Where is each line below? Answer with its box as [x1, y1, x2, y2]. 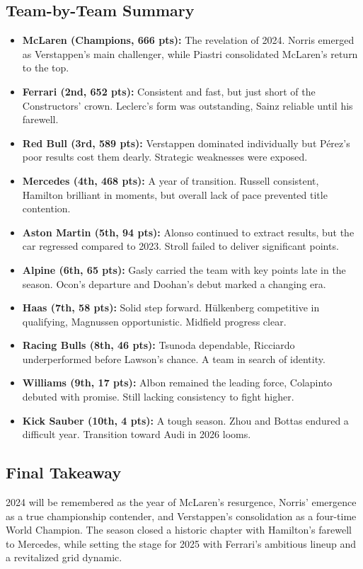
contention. [22, 201, 71, 216]
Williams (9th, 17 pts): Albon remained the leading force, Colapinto [22, 375, 333, 390]
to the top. [22, 60, 69, 75]
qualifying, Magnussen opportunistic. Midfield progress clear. [22, 314, 287, 328]
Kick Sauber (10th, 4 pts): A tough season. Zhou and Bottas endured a [22, 413, 349, 427]
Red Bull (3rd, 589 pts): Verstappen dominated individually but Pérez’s [22, 135, 350, 150]
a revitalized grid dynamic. [6, 550, 122, 565]
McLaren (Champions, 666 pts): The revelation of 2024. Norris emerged [22, 33, 355, 47]
